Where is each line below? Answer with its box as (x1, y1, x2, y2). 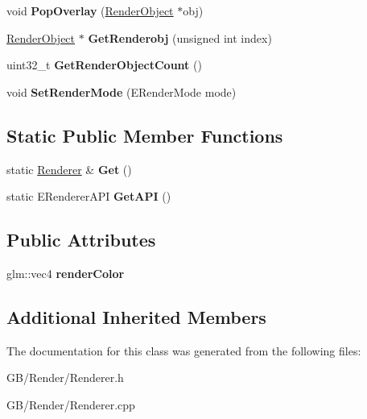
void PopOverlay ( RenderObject (6, 2, 174, 19)
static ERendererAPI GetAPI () (6, 188, 171, 205)
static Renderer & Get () (6, 160, 132, 177)
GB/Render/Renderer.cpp (6, 396, 135, 413)
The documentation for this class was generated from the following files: (6, 342, 361, 359)
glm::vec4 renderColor (6, 264, 125, 281)
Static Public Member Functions (6, 122, 283, 147)
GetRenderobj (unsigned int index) (88, 29, 272, 46)
